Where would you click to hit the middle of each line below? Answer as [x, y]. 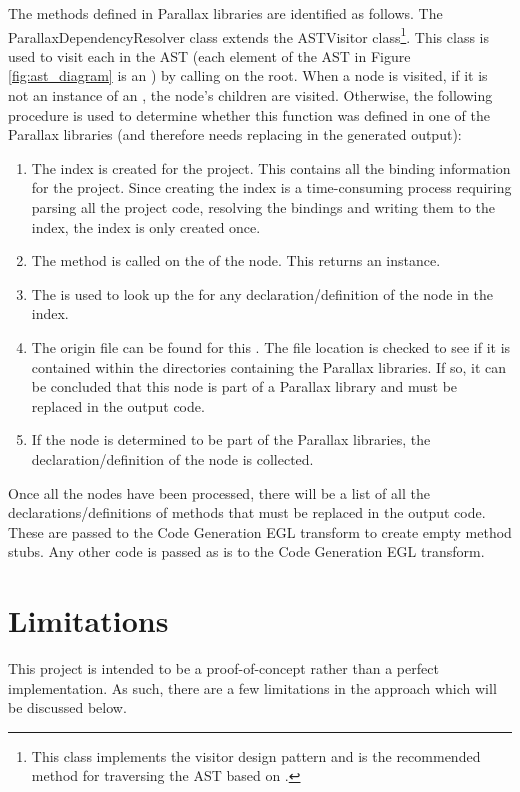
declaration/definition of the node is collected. [172, 458]
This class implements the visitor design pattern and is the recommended [256, 755]
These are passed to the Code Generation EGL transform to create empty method [260, 531]
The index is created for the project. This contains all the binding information [271, 167]
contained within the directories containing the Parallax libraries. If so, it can [269, 366]
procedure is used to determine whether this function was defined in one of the [249, 114]
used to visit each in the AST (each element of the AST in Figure [209, 55]
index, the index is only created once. [146, 226]
